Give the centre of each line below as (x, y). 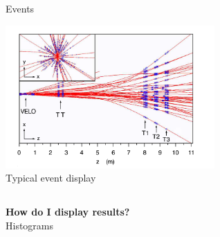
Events (20, 8)
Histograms (30, 226)
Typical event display (51, 178)
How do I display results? (68, 212)
